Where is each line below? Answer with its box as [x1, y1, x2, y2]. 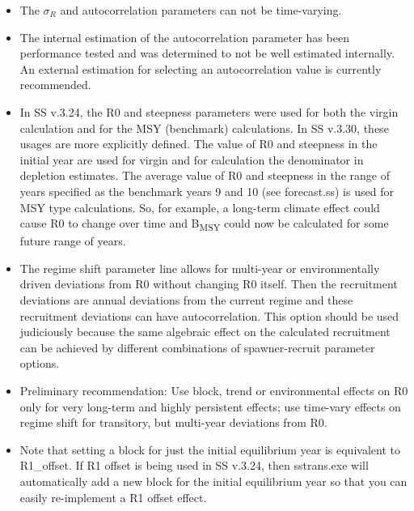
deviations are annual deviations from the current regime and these [19, 292, 353, 309]
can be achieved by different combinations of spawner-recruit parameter [19, 339, 375, 356]
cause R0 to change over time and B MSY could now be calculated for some [19, 215, 389, 233]
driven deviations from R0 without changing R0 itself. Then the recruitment [19, 275, 398, 292]
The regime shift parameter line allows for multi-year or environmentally [19, 259, 380, 276]
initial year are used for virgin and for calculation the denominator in [19, 151, 364, 168]
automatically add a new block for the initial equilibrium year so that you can [19, 472, 408, 489]
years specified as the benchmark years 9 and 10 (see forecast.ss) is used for [19, 182, 394, 199]
